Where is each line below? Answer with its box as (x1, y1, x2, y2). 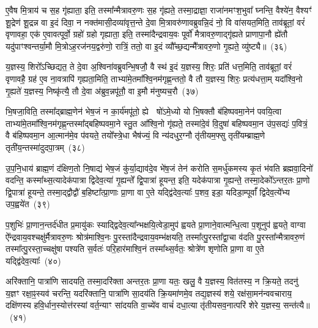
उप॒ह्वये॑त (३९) (6, 197, 50, 210)
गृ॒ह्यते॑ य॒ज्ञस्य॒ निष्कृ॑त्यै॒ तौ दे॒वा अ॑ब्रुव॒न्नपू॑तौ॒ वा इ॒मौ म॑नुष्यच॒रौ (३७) (6, 84, 199, 97)
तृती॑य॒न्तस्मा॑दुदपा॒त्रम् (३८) (6, 140, 85, 153)
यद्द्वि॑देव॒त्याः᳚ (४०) (6, 254, 61, 267)
